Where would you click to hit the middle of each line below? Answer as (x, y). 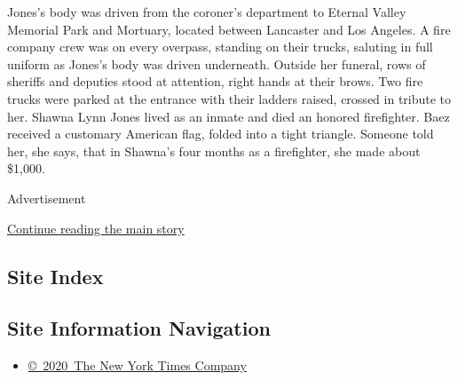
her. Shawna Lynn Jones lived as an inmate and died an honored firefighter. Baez (229, 116)
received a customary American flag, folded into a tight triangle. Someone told (221, 134)
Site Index (55, 276)
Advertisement (47, 198)
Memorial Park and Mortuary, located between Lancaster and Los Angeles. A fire (229, 29)
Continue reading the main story (96, 228)
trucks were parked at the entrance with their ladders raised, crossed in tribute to (229, 98)
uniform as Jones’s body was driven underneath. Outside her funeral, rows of (217, 63)
